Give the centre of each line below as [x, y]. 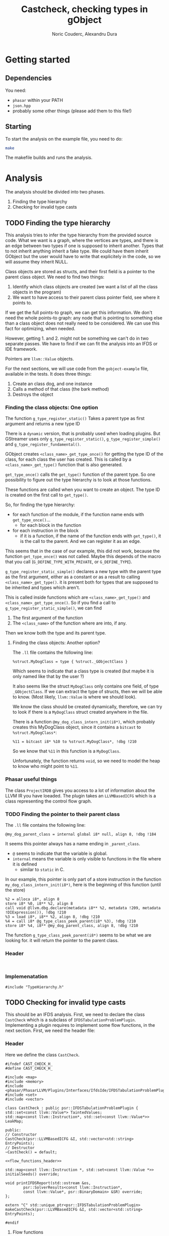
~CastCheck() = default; [31, 1152]
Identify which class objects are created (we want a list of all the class [85, 287]
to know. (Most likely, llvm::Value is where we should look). [74, 697]
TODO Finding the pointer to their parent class [63, 814]
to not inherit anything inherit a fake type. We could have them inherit [77, 251]
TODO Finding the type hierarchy [58, 223]
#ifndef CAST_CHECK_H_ [29, 1064]
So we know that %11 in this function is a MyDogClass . [66, 751]
